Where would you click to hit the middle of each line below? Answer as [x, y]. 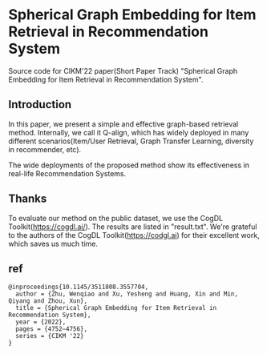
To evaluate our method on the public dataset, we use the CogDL [115, 218]
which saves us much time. [53, 243]
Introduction [40, 105]
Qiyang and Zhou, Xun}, [48, 301]
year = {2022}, [41, 322]
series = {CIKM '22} [50, 336]
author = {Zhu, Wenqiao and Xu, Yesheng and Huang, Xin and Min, [127, 294]
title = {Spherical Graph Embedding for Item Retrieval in [116, 308]
